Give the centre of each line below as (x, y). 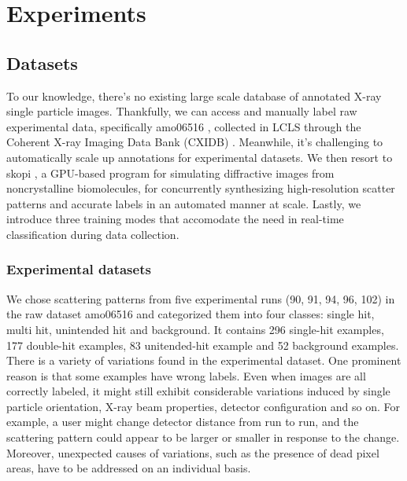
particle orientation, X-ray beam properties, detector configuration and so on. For (203, 406)
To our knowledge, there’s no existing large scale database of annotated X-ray (194, 95)
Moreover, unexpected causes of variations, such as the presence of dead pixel (193, 452)
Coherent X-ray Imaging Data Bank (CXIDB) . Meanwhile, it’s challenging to (195, 142)
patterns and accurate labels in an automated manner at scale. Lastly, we (184, 203)
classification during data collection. (93, 234)
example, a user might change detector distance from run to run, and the (183, 422)
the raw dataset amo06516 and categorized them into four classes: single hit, (191, 314)
